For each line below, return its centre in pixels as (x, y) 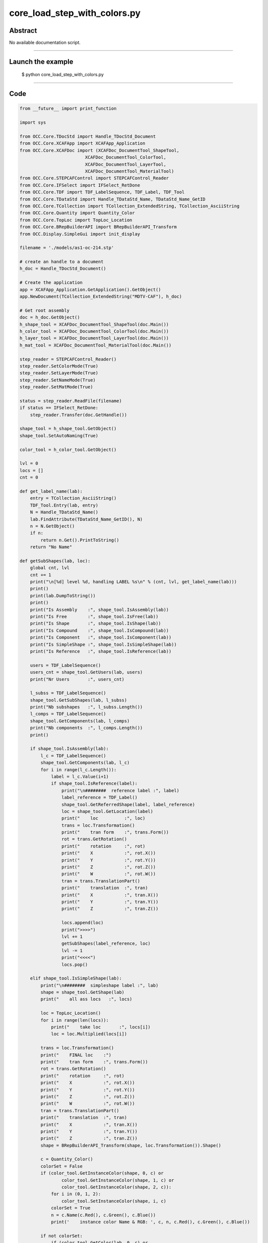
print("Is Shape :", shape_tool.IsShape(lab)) (96, 623)
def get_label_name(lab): (51, 491)
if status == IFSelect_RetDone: (59, 408)
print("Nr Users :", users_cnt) (77, 679)
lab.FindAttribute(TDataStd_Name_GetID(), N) (86, 519)
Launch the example (41, 61)
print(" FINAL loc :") (76, 1055)
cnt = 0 (29, 478)
